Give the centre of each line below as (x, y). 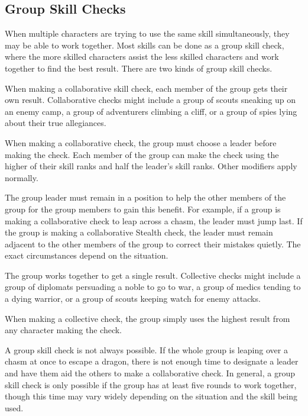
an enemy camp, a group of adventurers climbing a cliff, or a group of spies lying (151, 111)
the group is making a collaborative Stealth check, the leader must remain (139, 232)
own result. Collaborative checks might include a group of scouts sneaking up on (150, 100)
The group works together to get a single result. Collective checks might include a (153, 275)
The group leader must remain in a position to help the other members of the (145, 197)
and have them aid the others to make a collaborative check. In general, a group (150, 373)
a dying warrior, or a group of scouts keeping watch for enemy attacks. (133, 299)
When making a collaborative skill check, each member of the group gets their (146, 88)
